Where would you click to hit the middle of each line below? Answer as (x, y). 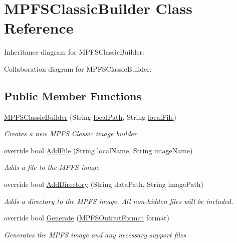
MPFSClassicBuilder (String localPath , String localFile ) (90, 116)
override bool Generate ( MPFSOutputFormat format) (87, 218)
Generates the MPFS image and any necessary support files (95, 234)
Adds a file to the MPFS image (52, 167)
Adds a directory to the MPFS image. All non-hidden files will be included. (119, 201)
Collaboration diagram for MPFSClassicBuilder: (78, 68)
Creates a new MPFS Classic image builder (70, 134)
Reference (39, 28)
